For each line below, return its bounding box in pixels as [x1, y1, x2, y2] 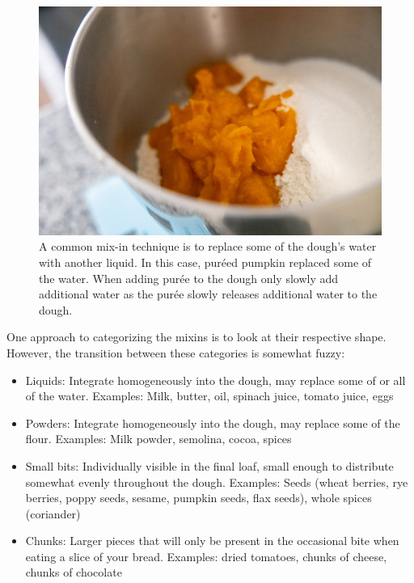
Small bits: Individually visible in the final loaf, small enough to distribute [25, 457, 394, 474]
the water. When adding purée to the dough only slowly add [39, 269, 339, 286]
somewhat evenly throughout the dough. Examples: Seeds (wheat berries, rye [25, 473, 408, 490]
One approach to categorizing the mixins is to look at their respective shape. [6, 328, 387, 345]
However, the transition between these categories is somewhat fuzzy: [6, 344, 345, 361]
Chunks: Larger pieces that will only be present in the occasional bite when [25, 532, 399, 549]
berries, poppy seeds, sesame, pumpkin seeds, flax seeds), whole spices [25, 489, 372, 506]
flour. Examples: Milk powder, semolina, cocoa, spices [25, 430, 292, 447]
